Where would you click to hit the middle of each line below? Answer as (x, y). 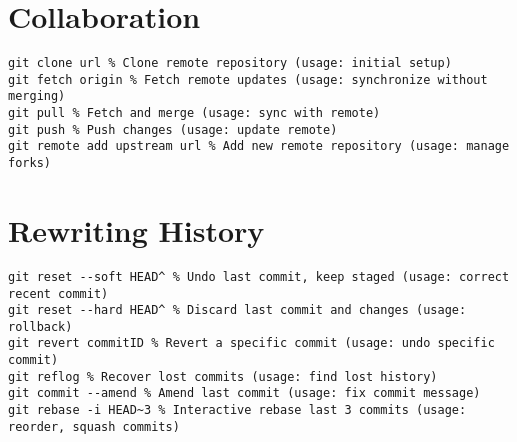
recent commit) (58, 293)
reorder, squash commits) (94, 426)
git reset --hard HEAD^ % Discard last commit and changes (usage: (237, 310)
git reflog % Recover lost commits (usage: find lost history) (223, 376)
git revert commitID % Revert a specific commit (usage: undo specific (251, 343)
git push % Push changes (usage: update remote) (173, 129)
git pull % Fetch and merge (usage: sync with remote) (194, 113)
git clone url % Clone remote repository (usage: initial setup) (230, 63)
